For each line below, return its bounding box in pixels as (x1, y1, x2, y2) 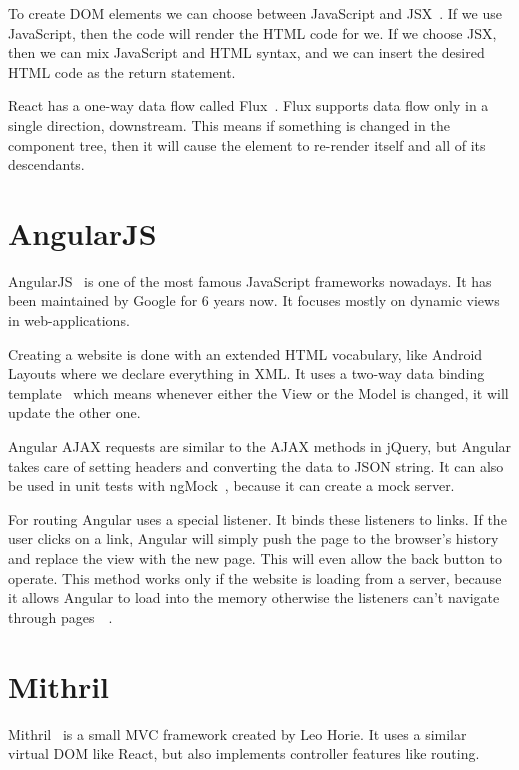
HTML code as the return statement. (8, 61, 236, 82)
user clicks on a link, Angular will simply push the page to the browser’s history (8, 528, 499, 549)
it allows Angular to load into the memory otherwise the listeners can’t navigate (8, 587, 500, 608)
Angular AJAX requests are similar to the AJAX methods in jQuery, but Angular (8, 436, 512, 457)
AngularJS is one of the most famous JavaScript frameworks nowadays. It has (8, 270, 492, 291)
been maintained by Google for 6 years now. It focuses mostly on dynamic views (8, 290, 500, 311)
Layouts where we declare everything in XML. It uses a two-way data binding (8, 363, 485, 384)
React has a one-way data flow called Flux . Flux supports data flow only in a (8, 95, 489, 116)
